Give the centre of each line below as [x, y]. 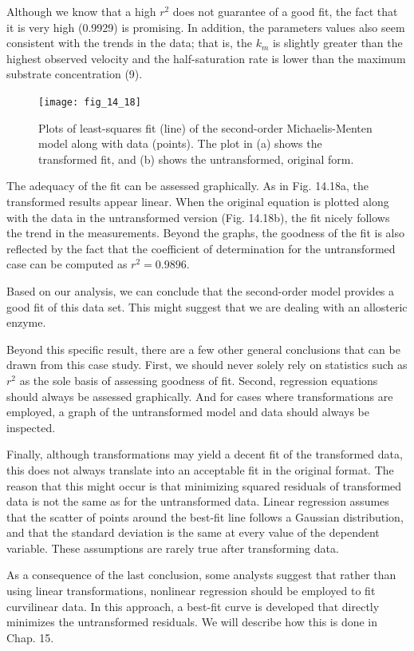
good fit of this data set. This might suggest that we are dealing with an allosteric [207, 306]
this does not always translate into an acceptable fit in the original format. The [200, 469]
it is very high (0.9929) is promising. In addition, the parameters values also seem [206, 27]
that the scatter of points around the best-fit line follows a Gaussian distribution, [205, 516]
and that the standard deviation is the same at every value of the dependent [193, 532]
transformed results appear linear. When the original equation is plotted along [198, 201]
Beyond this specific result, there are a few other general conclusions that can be [203, 349]
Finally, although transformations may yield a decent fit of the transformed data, [205, 454]
